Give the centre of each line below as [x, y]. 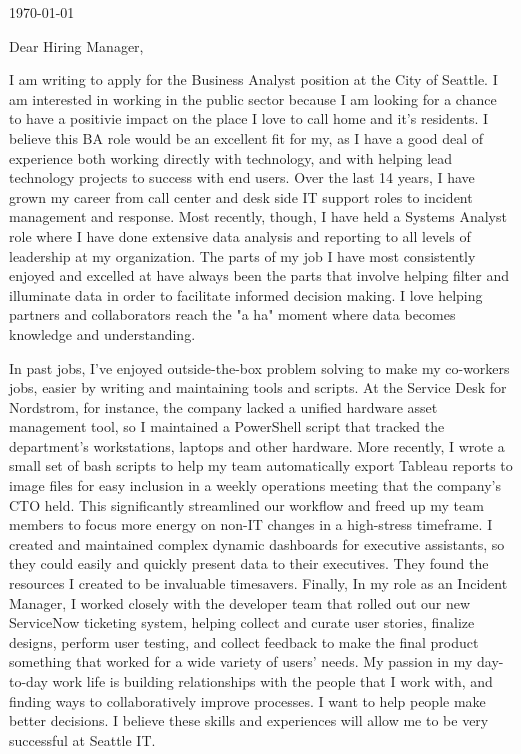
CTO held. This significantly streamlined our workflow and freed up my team [246, 504]
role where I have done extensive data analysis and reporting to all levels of [240, 235]
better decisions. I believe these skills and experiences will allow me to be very [249, 720]
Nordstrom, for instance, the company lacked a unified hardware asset [223, 406]
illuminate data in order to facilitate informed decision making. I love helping [246, 294]
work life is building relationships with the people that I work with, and [272, 681]
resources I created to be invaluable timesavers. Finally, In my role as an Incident [258, 583]
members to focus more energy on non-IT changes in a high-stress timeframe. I [251, 524]
